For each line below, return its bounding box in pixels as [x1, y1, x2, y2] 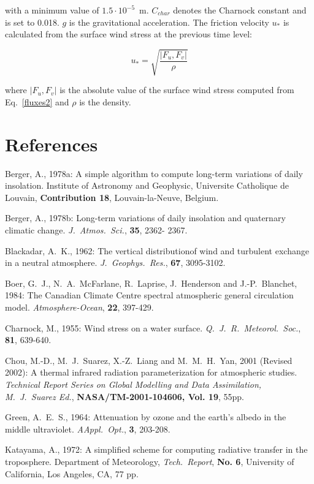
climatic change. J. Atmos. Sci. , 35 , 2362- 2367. [5, 224, 188, 236]
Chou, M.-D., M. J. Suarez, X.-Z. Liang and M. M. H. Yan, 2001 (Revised [5, 354, 293, 366]
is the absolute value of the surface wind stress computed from [59, 83, 294, 96]
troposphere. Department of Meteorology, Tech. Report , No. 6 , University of [5, 455, 294, 467]
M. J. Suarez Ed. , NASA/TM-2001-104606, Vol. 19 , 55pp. [5, 390, 244, 403]
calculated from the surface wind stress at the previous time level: [5, 28, 253, 40]
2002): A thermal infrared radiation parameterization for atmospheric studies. [5, 366, 297, 379]
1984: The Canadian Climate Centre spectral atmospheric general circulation [5, 289, 294, 301]
